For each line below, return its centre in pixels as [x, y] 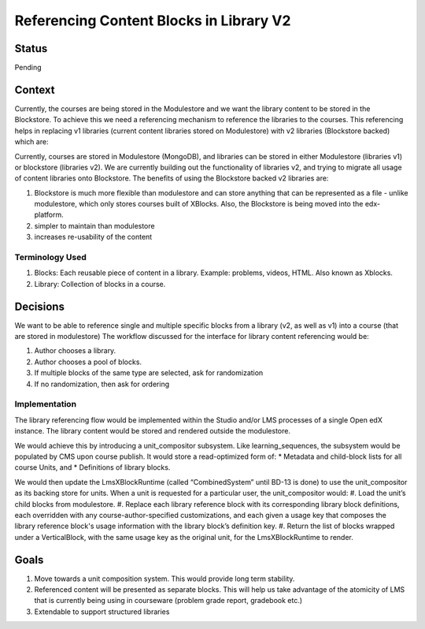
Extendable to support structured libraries [102, 612]
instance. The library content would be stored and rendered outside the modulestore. [153, 431]
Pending [28, 68]
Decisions [39, 306]
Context [35, 89]
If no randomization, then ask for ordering [102, 384]
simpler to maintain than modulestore [94, 225]
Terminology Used [50, 258]
